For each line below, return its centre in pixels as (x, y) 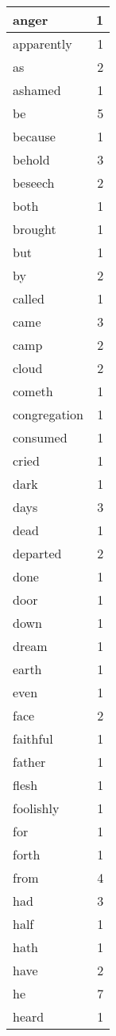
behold (31, 159)
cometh (33, 391)
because (34, 136)
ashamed (37, 90)
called (29, 298)
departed (37, 553)
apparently (43, 44)
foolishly (36, 808)
